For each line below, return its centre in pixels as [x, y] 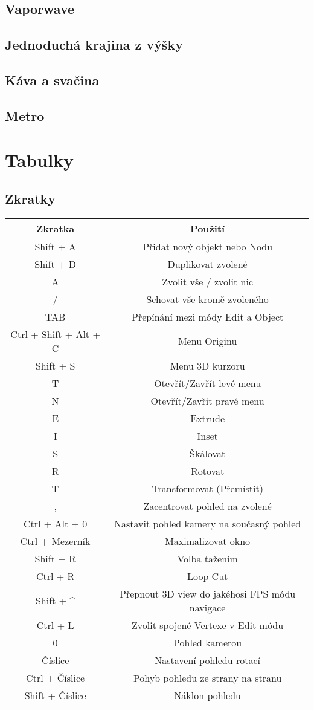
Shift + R [55, 558]
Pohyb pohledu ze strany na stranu [207, 677]
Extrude [207, 418]
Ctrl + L [55, 625]
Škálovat [208, 453]
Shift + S [55, 365]
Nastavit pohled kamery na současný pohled [208, 523]
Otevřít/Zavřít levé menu [208, 383]
